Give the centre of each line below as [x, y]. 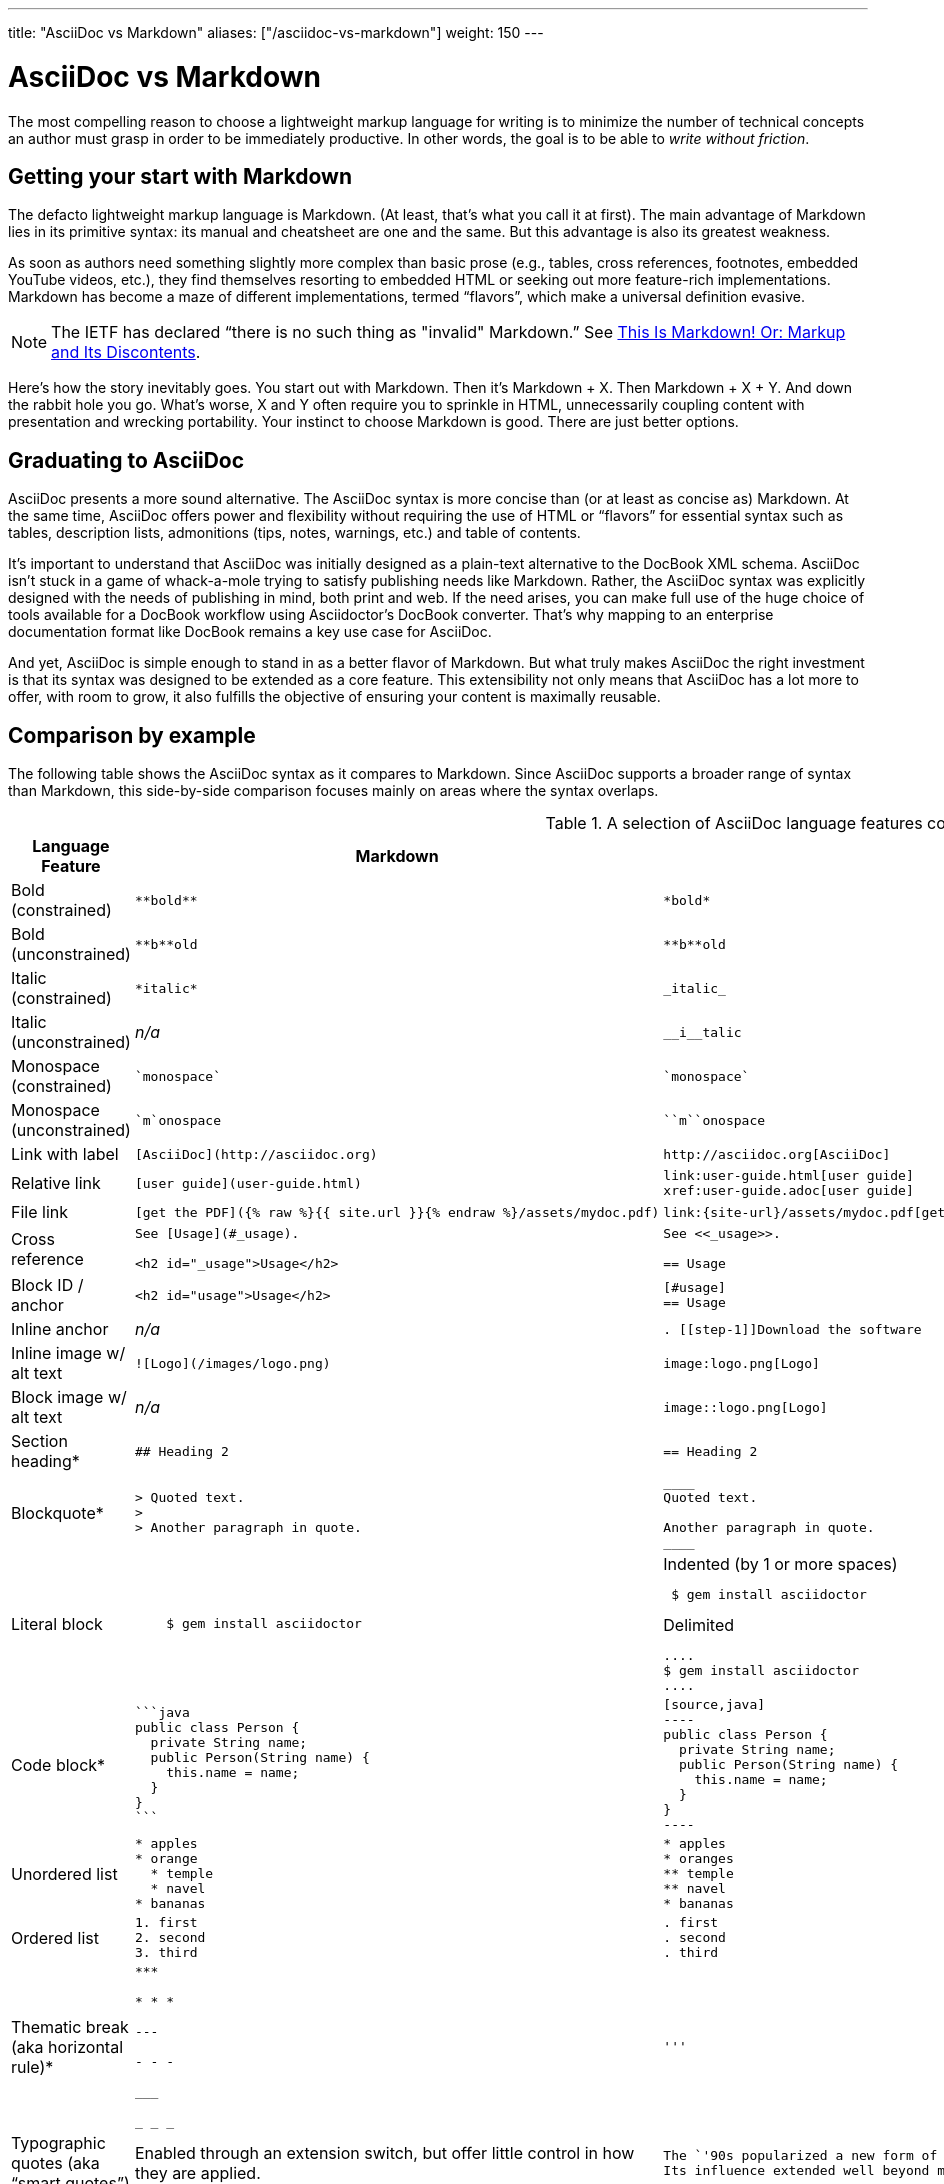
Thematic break [70, 2026]
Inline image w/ [68, 1353]
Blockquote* [57, 1512]
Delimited [699, 1625]
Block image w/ [69, 1397]
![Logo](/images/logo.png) [232, 1363]
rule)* [32, 2066]
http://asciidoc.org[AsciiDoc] [777, 1154]
